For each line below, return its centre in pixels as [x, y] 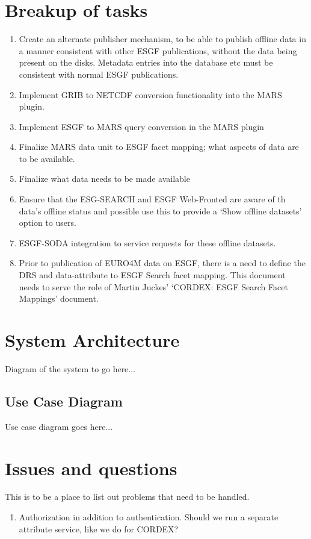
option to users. [48, 223]
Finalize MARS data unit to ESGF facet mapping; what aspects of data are [159, 147]
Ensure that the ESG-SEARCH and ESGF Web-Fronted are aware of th [152, 199]
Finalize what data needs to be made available [104, 179]
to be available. [47, 158]
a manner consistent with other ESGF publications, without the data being [158, 50]
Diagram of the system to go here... [70, 368]
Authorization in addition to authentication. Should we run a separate [149, 517]
